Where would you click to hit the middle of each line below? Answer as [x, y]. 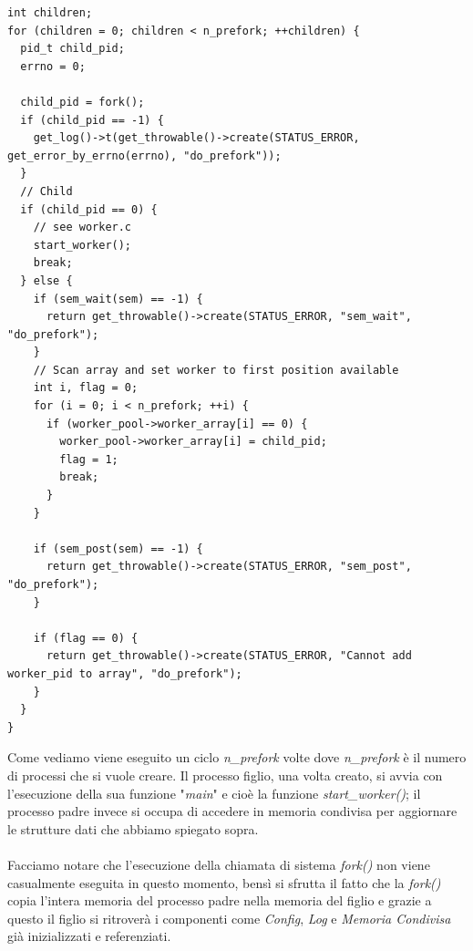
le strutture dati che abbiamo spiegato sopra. [133, 828]
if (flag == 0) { [86, 638]
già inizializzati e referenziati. [89, 936]
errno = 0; [53, 66]
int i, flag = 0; [86, 388]
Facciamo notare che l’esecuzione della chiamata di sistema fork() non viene [219, 864]
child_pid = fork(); [82, 102]
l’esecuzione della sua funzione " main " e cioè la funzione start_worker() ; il [214, 793]
